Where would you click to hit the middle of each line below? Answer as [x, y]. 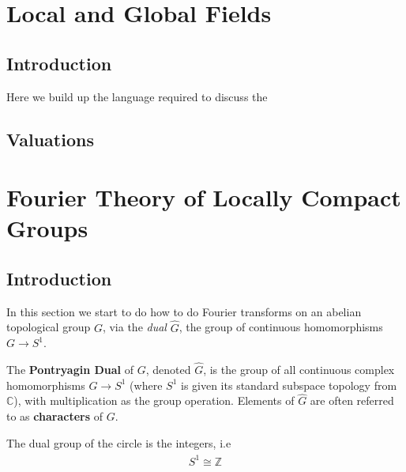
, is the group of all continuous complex [299, 369]
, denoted [168, 369]
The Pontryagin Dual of [70, 369]
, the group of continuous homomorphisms [281, 327]
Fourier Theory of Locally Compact [204, 197]
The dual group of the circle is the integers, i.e [119, 442]
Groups [47, 228]
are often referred [352, 400]
